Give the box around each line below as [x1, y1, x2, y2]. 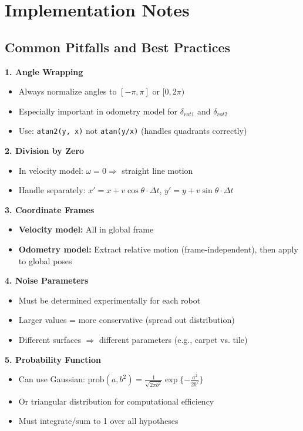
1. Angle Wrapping [5, 65, 83, 78]
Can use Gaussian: [18, 373, 85, 385]
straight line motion [122, 164, 193, 176]
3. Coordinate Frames [5, 203, 95, 215]
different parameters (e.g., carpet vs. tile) [99, 333, 248, 345]
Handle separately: [18, 184, 86, 196]
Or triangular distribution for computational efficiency [18, 395, 214, 407]
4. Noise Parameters [5, 274, 89, 287]
